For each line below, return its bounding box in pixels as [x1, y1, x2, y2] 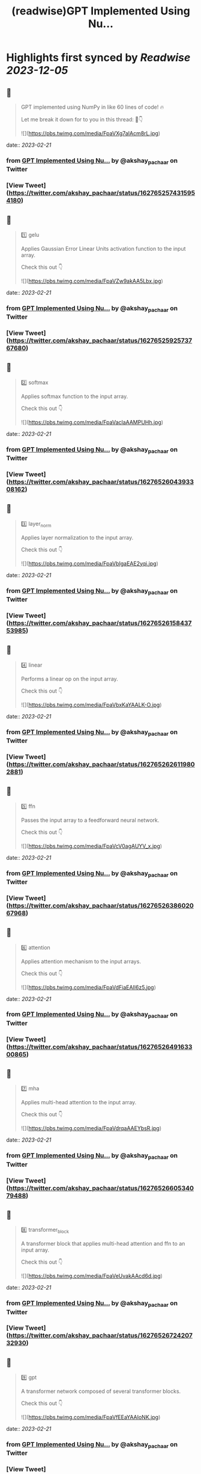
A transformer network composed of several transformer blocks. [20, 1387, 181, 1395]
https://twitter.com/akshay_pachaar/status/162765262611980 [8, 760, 195, 768]
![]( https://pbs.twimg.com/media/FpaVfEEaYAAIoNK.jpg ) [20, 1414, 161, 1421]
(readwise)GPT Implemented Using [11, 4, 190, 18]
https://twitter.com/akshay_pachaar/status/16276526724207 [8, 1332, 193, 1340]
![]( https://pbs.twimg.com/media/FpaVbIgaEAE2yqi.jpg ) [20, 560, 159, 567]
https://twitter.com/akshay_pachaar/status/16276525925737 [8, 337, 193, 345]
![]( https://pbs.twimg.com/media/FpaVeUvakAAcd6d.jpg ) [20, 1273, 163, 1280]
